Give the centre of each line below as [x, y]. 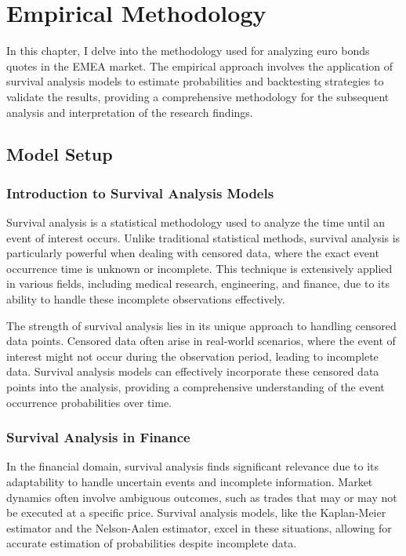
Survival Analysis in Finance [98, 437]
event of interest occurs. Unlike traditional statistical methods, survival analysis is [203, 237]
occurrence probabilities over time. [89, 402]
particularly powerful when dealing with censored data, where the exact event [193, 253]
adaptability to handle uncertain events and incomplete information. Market [190, 482]
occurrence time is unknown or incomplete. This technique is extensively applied [199, 268]
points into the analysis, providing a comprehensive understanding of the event [196, 387]
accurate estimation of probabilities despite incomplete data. [152, 543]
